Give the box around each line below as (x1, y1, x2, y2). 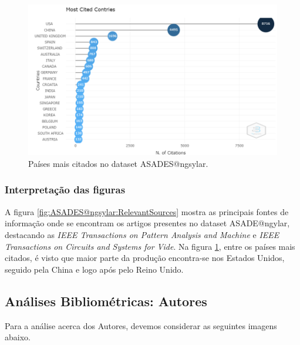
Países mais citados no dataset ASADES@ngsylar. (28, 157, 208, 169)
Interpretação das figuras (5, 182, 126, 197)
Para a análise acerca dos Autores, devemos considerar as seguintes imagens (5, 319, 277, 331)
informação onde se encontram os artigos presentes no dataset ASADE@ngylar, (5, 217, 290, 229)
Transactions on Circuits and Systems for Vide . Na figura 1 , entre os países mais (5, 240, 295, 252)
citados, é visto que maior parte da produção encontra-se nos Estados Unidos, (5, 252, 285, 264)
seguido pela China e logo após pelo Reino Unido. (5, 263, 184, 275)
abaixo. (5, 331, 31, 343)
